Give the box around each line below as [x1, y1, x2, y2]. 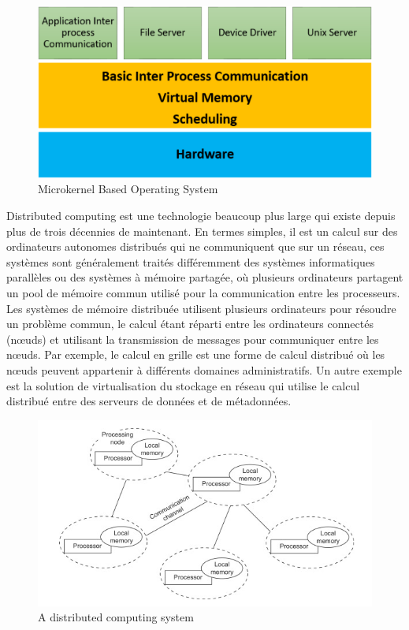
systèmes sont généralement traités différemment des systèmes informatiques [6, 253, 375, 270]
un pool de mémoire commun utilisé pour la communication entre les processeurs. [6, 284, 400, 300]
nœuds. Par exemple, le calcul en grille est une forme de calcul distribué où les [6, 346, 385, 363]
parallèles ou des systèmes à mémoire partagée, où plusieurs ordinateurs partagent [6, 269, 403, 285]
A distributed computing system [38, 609, 194, 625]
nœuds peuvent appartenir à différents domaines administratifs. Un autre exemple [6, 361, 402, 378]
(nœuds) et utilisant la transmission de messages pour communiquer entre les [6, 330, 379, 347]
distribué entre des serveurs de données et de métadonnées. [6, 393, 292, 409]
